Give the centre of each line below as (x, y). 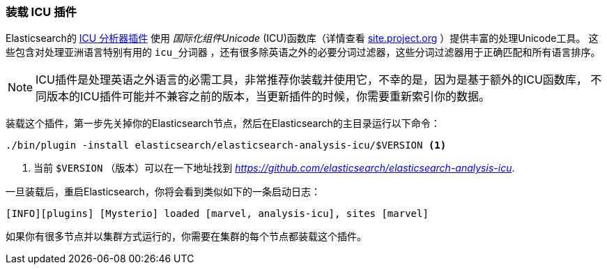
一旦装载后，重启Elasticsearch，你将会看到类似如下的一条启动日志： (163, 192)
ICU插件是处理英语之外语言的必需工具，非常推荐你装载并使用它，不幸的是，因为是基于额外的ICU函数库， (312, 80)
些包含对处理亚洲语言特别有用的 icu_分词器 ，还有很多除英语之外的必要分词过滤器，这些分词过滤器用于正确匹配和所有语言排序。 (303, 52)
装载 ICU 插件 (41, 12)
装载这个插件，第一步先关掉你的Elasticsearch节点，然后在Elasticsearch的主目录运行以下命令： (223, 123)
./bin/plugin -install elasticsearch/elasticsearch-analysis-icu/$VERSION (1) (226, 145)
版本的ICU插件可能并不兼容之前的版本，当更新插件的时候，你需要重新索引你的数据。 (268, 97)
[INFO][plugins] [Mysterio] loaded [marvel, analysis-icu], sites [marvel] (217, 214)
